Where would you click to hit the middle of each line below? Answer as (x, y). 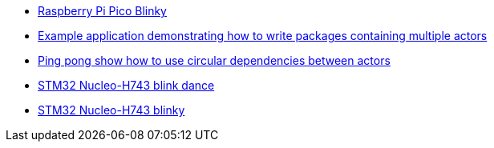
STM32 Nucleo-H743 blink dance (126, 85)
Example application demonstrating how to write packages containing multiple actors (263, 36)
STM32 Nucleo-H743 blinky (111, 110)
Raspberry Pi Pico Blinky (102, 11)
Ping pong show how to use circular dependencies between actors (214, 60)
